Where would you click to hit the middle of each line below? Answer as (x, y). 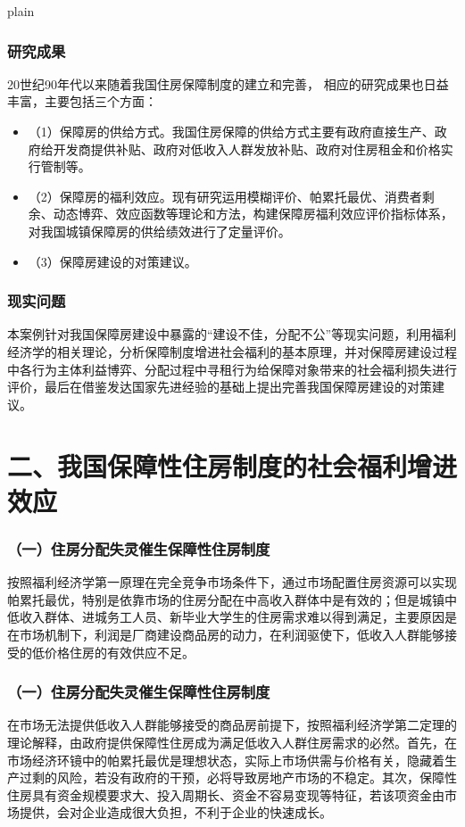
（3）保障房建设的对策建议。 (112, 261)
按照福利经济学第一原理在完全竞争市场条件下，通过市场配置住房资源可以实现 (232, 582)
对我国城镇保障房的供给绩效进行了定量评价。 (159, 231)
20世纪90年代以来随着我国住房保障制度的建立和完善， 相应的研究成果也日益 (228, 83)
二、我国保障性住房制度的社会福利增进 (232, 465)
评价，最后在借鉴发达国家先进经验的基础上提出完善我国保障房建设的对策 (220, 387)
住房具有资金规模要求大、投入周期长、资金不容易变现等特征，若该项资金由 (226, 794)
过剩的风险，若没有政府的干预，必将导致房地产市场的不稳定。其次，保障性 (238, 777)
